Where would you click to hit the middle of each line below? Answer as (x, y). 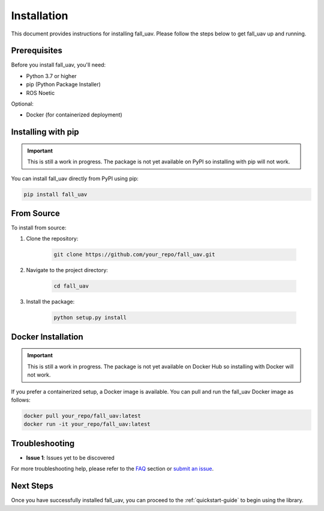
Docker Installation (47, 337)
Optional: (22, 104)
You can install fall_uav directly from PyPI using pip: (75, 178)
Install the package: (50, 302)
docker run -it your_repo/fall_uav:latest (87, 424)
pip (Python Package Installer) (64, 85)
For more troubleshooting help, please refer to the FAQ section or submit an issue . (112, 469)
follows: (21, 400)
